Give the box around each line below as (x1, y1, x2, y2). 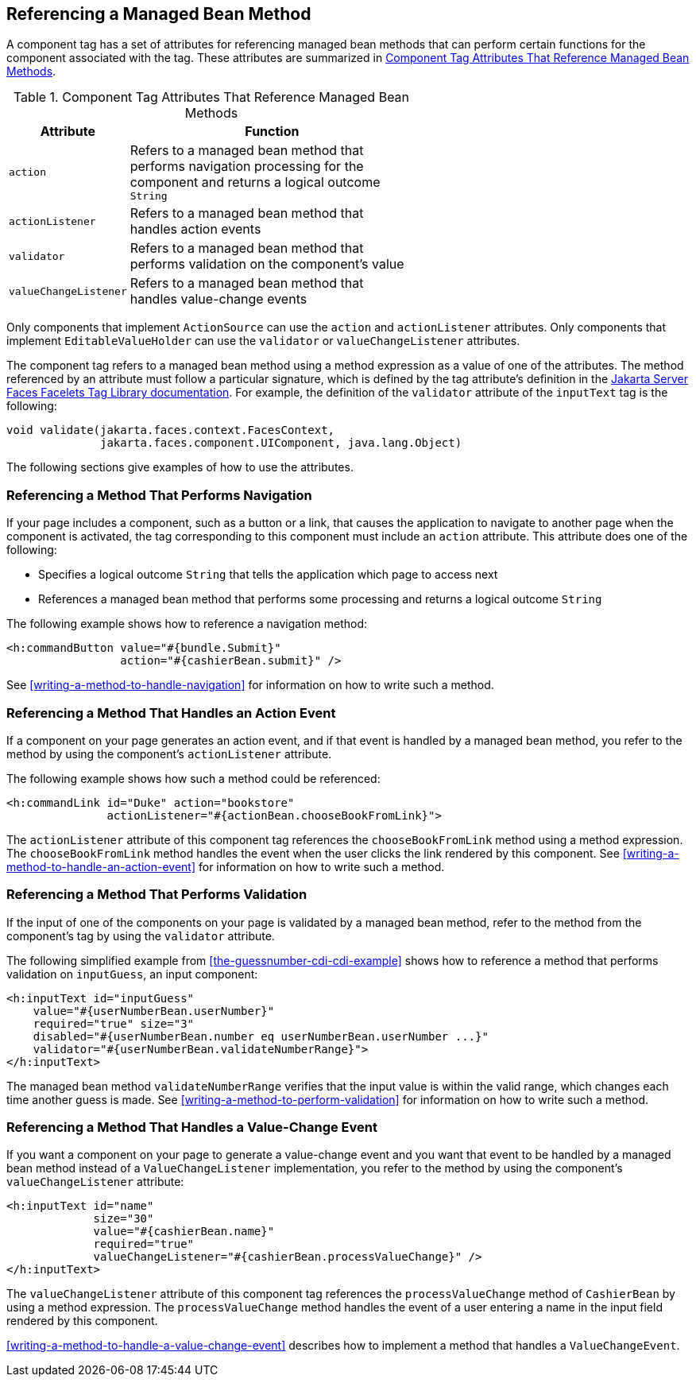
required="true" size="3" (33, 1017, 195, 1030)
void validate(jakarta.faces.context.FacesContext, (6, 424, 335, 437)
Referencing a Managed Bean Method (6, 4, 311, 24)
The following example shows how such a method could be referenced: (6, 771, 381, 785)
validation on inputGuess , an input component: (6, 967, 258, 981)
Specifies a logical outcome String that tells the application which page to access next (38, 568, 498, 582)
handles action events (130, 221, 261, 238)
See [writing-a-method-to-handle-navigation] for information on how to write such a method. (6, 678, 494, 692)
